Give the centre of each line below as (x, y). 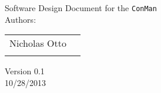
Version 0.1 (25, 71)
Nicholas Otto (38, 43)
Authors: (21, 19)
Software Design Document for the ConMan (81, 8)
